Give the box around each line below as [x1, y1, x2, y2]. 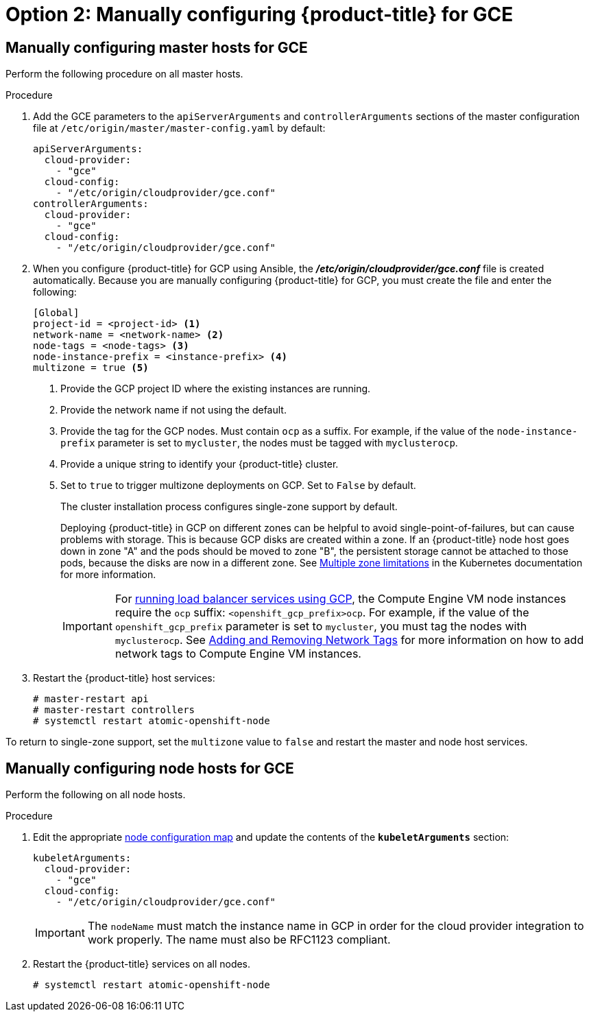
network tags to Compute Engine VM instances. [115, 647, 361, 661]
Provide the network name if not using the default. [60, 404, 287, 416]
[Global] [33, 307, 80, 319]
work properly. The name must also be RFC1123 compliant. [87, 933, 391, 947]
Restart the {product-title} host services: [33, 672, 215, 684]
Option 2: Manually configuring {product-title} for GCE [5, 3, 514, 26]
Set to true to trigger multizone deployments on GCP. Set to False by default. [60, 479, 416, 492]
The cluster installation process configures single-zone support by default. [60, 501, 398, 513]
